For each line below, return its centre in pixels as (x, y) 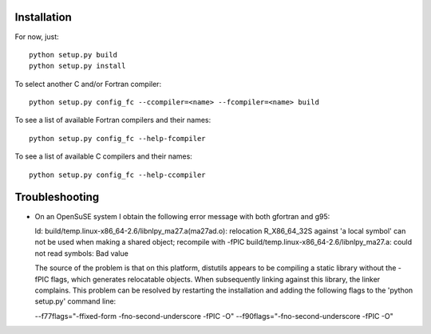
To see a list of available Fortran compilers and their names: (113, 120)
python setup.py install (77, 66)
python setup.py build (73, 55)
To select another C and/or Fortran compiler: (88, 84)
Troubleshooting (57, 197)
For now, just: (37, 37)
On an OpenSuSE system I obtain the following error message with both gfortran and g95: (182, 216)
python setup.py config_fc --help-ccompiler (118, 175)
